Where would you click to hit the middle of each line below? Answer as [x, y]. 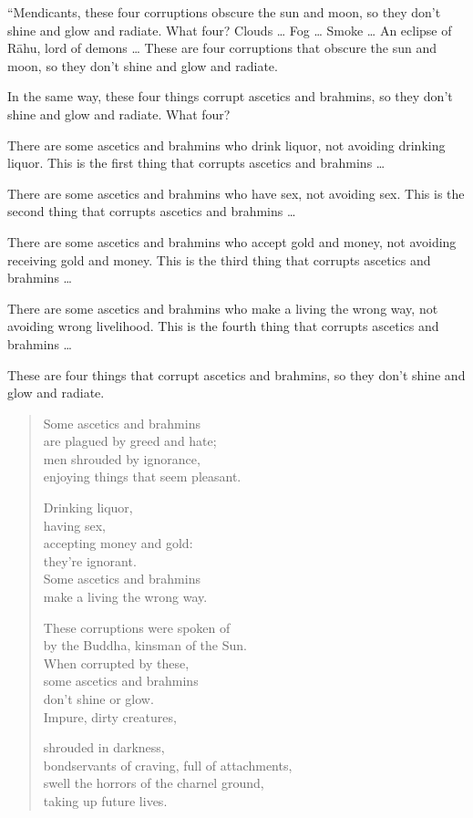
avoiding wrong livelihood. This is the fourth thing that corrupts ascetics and [223, 326]
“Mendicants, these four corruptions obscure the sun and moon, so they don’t [224, 12]
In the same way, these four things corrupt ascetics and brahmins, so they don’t [230, 96]
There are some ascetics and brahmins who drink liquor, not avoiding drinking [226, 145]
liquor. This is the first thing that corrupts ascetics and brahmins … [196, 163]
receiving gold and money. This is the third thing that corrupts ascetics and [219, 259]
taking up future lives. [105, 800]
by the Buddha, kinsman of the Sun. [145, 645]
